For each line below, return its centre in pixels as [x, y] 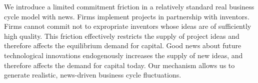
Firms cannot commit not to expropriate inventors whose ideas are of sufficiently [128, 26]
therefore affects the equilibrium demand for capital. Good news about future [123, 45]
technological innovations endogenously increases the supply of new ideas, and [123, 55]
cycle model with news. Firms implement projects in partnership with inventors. [127, 16]
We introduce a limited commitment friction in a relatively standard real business [129, 6]
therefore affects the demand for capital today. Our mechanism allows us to [119, 65]
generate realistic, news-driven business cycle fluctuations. [93, 75]
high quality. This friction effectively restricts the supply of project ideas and [122, 36]
